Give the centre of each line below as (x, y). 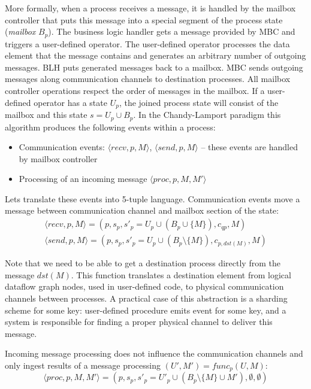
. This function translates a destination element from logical (181, 274)
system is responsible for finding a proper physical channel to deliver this (139, 322)
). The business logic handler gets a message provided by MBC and (172, 31)
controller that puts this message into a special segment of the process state (144, 19)
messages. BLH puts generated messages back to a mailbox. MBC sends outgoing (154, 67)
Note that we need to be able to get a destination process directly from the (143, 263)
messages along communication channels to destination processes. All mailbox (148, 79)
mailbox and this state (46, 115)
